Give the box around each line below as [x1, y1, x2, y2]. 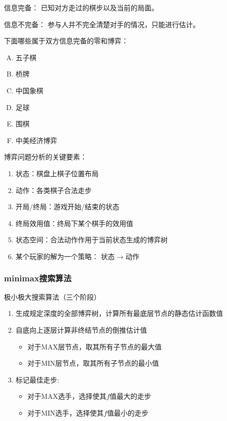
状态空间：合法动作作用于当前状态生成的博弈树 [15, 234, 168, 245]
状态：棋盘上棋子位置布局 [15, 168, 99, 178]
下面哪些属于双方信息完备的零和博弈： [4, 36, 128, 46]
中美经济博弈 [15, 135, 57, 145]
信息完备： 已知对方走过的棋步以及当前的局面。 [4, 2, 158, 12]
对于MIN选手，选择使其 [27, 407, 104, 418]
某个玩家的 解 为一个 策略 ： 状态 [15, 251, 115, 261]
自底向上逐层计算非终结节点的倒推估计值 [15, 324, 147, 335]
